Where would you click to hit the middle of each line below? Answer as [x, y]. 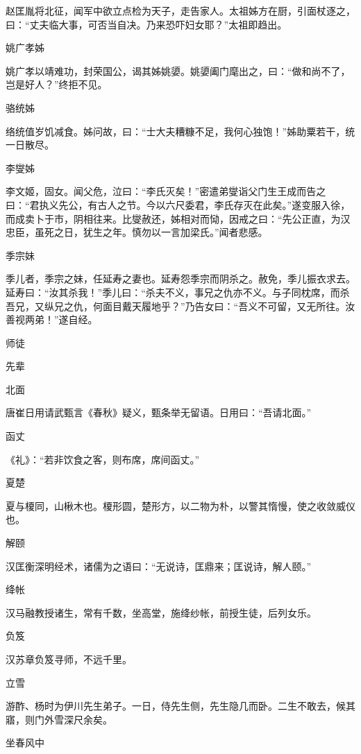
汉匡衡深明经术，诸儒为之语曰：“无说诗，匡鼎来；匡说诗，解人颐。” [159, 566]
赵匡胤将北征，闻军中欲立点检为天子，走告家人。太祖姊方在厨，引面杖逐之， [180, 10]
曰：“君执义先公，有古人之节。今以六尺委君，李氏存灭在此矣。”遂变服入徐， [178, 204]
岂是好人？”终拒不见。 [57, 84]
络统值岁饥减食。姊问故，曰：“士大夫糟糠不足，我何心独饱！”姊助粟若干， [176, 131]
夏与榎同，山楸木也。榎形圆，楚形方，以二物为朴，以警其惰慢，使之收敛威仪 [180, 505]
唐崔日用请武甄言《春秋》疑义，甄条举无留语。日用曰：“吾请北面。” [159, 412]
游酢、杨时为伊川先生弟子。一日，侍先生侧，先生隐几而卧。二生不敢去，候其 [180, 706]
